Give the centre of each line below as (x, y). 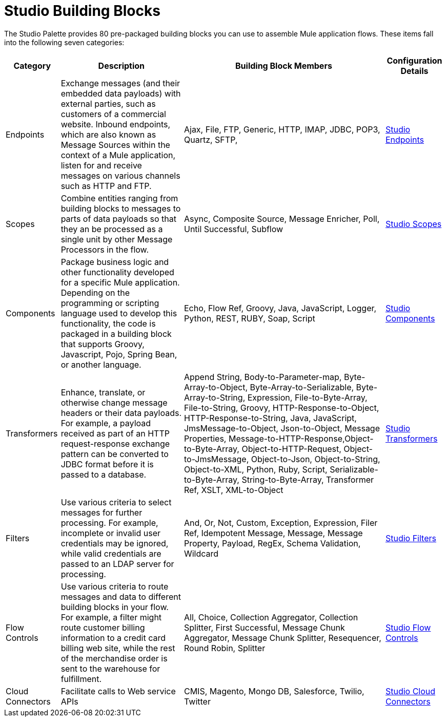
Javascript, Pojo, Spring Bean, (119, 354)
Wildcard (201, 553)
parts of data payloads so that (119, 219)
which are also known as (108, 134)
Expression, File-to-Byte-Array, (307, 397)
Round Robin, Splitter (225, 648)
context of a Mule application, (118, 155)
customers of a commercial (113, 114)
